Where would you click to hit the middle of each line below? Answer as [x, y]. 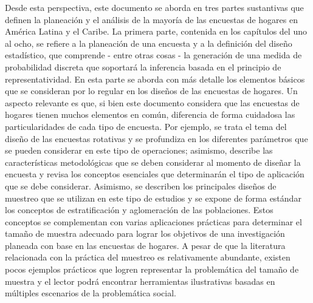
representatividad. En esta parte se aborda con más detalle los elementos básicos [155, 79]
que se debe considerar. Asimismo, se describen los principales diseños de [141, 186]
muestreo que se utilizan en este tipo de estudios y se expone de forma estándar [153, 198]
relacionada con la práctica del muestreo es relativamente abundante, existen [148, 257]
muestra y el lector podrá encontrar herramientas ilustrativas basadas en [140, 281]
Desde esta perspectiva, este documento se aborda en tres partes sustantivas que [154, 7]
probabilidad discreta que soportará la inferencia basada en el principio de [143, 66]
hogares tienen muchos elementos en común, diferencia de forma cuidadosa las [150, 114]
